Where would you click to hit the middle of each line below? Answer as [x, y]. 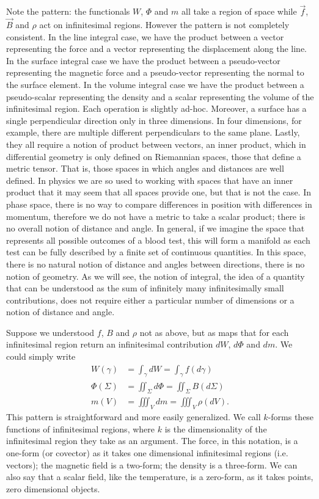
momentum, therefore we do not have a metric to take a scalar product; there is [156, 216]
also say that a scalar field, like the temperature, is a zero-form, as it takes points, [160, 477]
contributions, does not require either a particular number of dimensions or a [150, 300]
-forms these [291, 417]
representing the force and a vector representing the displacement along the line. [156, 49]
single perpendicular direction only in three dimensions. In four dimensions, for [154, 120]
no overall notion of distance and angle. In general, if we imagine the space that [156, 228]
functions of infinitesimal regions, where [80, 428]
